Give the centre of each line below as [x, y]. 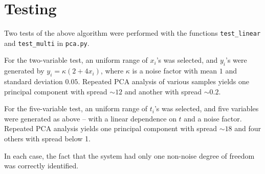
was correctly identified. [41, 166]
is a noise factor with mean [175, 71]
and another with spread [163, 91]
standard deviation [34, 81]
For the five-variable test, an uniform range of [76, 108]
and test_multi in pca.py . [47, 43]
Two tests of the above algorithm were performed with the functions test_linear [132, 33]
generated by [24, 71]
